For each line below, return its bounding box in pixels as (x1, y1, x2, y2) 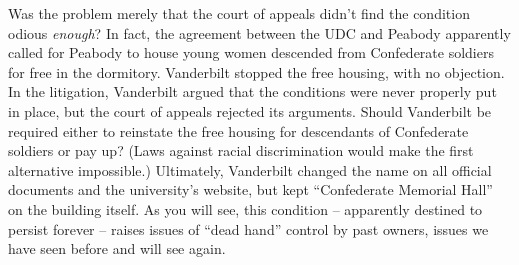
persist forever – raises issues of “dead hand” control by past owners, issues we (8, 218, 489, 239)
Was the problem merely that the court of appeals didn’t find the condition (8, 3, 470, 23)
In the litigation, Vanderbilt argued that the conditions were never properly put (8, 81, 497, 102)
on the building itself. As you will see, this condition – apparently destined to (8, 198, 483, 219)
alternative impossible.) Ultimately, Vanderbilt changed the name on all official (8, 159, 492, 180)
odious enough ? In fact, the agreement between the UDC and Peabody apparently (8, 22, 511, 43)
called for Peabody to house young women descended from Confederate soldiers (8, 42, 494, 63)
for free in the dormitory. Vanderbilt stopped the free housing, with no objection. (8, 61, 505, 82)
